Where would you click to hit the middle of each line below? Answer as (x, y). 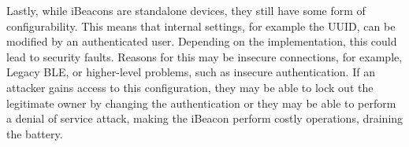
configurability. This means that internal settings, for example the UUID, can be (201, 26)
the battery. (35, 133)
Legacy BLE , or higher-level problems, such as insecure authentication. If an (191, 72)
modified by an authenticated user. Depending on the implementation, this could (202, 41)
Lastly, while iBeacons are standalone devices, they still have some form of (186, 10)
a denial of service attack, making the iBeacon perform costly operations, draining (205, 118)
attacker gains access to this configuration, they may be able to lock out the (190, 87)
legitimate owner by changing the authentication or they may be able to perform (201, 103)
